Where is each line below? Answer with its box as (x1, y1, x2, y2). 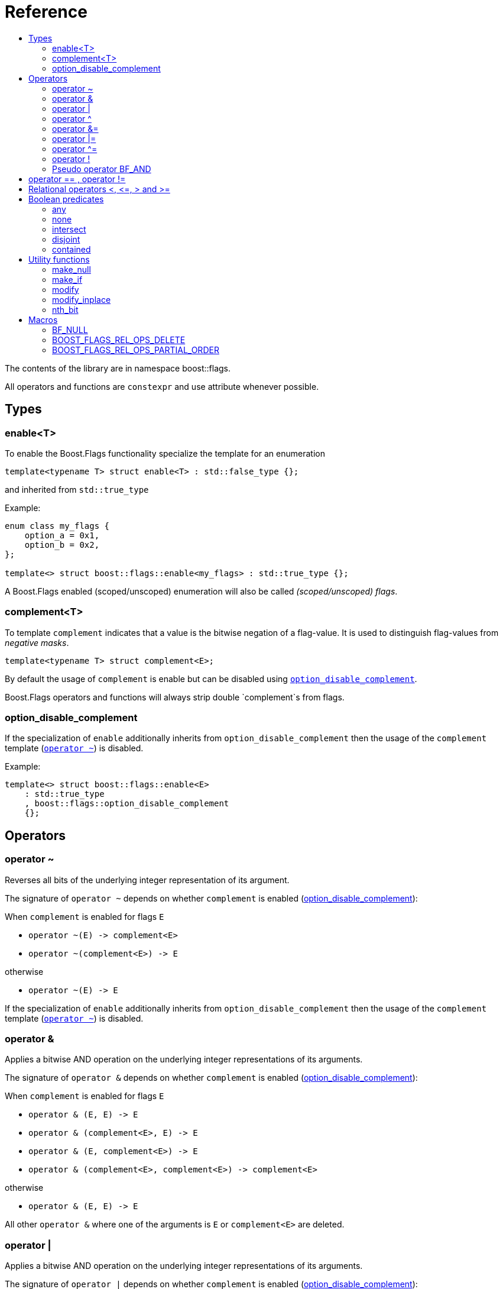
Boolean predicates (28, 193, 104, 204)
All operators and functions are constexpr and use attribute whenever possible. (5, 381, 319, 392)
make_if (52, 274, 83, 285)
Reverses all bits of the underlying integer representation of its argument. (5, 874, 290, 885)
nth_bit (52, 304, 79, 315)
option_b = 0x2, (24, 539, 100, 550)
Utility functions (28, 254, 90, 264)
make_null (52, 264, 91, 274)
